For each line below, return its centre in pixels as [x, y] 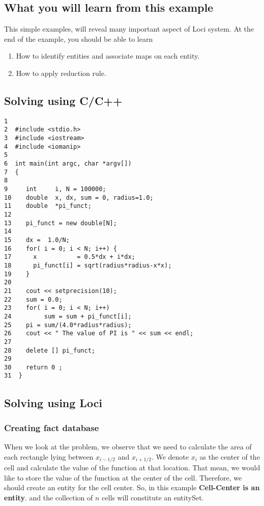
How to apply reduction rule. [61, 73]
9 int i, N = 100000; [55, 189]
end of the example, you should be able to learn [79, 38]
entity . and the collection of [49, 497]
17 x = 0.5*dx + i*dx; [70, 257]
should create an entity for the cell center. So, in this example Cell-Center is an [132, 487]
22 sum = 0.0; [33, 299]
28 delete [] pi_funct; [50, 350]
